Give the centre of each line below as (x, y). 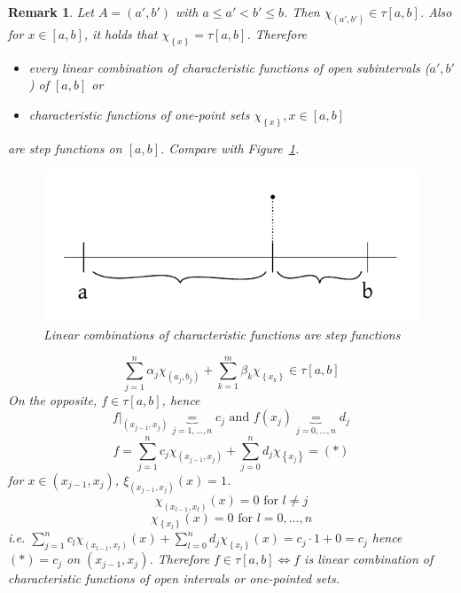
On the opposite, (53, 399)
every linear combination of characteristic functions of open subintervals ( (229, 67)
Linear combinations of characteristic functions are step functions (222, 335)
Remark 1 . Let (51, 12)
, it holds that (121, 33)
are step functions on (65, 148)
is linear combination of (369, 559)
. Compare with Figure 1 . (230, 148)
